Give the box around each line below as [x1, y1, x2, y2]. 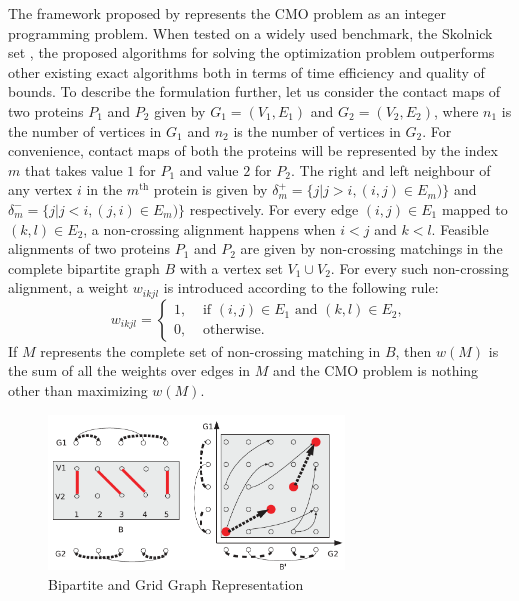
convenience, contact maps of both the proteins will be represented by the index [8, 140, 498, 161]
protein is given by [153, 179, 268, 200]
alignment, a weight [8, 277, 129, 298]
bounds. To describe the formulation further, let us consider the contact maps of [8, 81, 501, 102]
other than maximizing [8, 379, 148, 400]
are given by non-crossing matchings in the [240, 238, 503, 259]
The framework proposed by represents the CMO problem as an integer [8, 3, 447, 23]
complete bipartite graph [8, 257, 160, 278]
